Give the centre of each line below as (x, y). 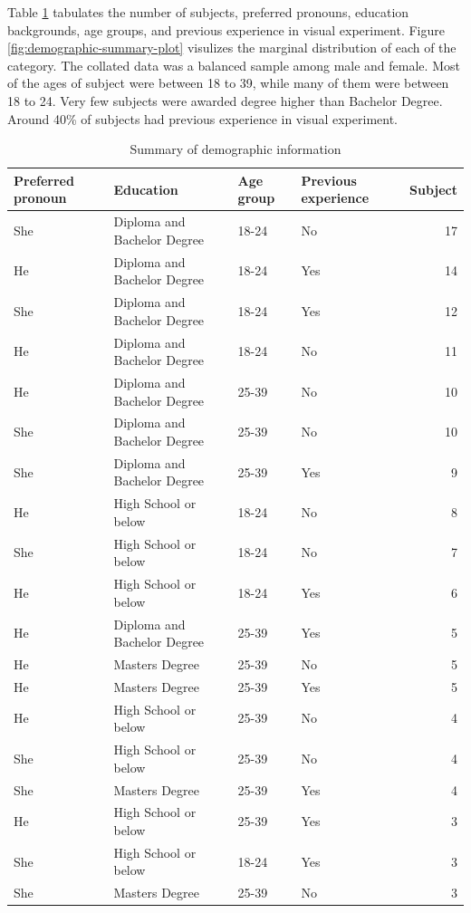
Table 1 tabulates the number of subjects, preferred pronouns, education (208, 12)
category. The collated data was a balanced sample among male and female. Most (234, 65)
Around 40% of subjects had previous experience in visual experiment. (202, 118)
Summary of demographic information (235, 149)
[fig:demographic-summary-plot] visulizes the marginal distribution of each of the (232, 48)
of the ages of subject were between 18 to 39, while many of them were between (228, 83)
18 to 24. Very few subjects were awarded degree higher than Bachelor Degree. (225, 100)
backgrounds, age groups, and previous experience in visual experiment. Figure (226, 29)
